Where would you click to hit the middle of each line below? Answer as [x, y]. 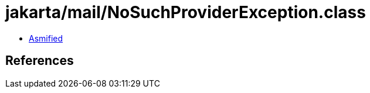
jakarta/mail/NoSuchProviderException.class [186, 12]
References [40, 61]
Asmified [46, 38]
